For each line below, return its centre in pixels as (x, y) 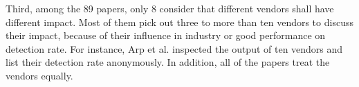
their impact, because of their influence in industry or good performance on (166, 35)
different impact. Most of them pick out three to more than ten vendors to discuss (179, 22)
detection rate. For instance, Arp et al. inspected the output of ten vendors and (174, 48)
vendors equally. (39, 75)
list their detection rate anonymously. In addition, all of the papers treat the (168, 62)
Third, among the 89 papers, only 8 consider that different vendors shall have (170, 8)
